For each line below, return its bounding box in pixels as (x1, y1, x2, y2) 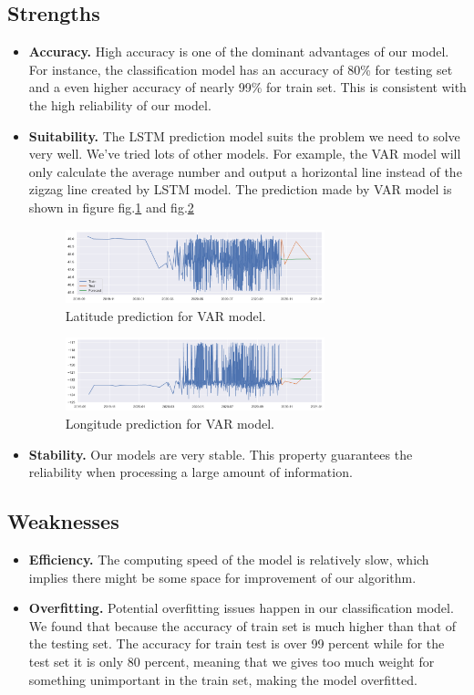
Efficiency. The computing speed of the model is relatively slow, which (28, 549, 429, 568)
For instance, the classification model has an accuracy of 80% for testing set (28, 59, 453, 78)
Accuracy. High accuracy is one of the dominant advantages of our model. (28, 42, 449, 61)
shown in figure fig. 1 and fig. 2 (28, 197, 194, 216)
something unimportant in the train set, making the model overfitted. (28, 669, 417, 689)
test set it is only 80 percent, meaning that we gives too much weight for (28, 651, 435, 670)
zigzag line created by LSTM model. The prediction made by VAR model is (28, 180, 452, 199)
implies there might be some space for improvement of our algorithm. (28, 567, 417, 586)
